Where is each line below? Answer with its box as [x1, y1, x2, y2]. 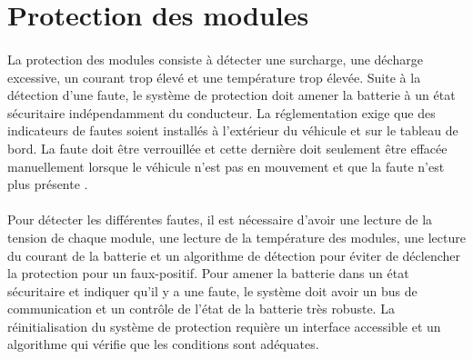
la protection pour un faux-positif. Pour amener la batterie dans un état [7, 264, 409, 283]
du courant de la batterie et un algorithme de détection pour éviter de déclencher [7, 245, 461, 264]
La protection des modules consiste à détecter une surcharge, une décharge [7, 49, 423, 68]
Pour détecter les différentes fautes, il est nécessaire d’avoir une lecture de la [7, 210, 433, 229]
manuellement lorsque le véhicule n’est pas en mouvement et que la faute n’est [7, 156, 445, 175]
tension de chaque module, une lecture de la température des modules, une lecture [7, 227, 466, 246]
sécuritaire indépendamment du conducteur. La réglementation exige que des [7, 103, 436, 122]
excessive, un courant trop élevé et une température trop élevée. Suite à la [7, 67, 421, 86]
